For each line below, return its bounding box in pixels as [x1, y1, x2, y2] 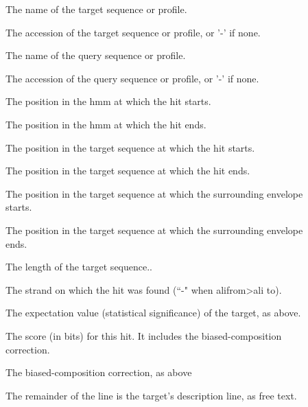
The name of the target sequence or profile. [5, 2, 187, 16]
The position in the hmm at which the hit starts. [5, 94, 211, 108]
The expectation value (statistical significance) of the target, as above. [5, 305, 301, 320]
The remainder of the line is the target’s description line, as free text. [5, 388, 297, 402]
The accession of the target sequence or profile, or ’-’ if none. [5, 25, 261, 39]
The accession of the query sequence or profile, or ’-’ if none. [5, 71, 259, 85]
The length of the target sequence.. [5, 259, 152, 274]
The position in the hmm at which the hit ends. [5, 117, 206, 131]
